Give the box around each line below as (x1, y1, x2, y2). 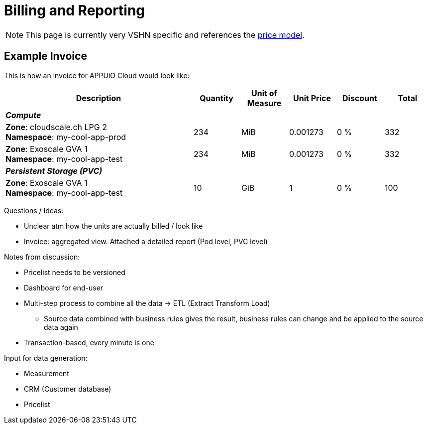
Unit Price (293, 93, 331, 103)
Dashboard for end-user (24, 283, 104, 292)
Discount (342, 93, 377, 103)
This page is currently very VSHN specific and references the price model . (25, 29, 305, 40)
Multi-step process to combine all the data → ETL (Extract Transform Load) (24, 298, 270, 307)
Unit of (251, 88, 277, 98)
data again (44, 322, 78, 331)
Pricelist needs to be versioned (24, 268, 125, 277)
